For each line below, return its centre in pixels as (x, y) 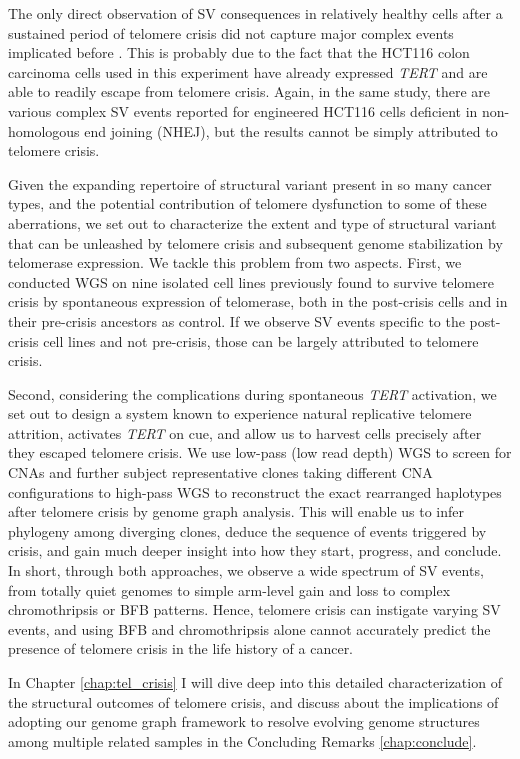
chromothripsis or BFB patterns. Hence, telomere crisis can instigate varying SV (254, 609)
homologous (44, 130)
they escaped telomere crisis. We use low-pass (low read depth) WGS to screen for (260, 452)
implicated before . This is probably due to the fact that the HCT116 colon (239, 52)
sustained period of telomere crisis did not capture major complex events (231, 32)
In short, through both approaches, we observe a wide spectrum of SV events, (246, 570)
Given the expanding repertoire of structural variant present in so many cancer (250, 183)
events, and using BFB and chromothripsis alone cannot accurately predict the (249, 628)
